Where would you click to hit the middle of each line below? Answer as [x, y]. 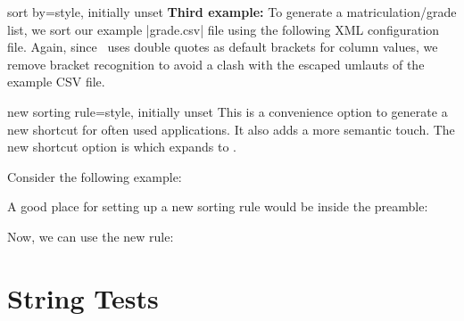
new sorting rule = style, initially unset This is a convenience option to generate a [228, 111]
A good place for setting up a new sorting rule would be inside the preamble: [218, 206]
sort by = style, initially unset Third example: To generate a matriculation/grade [232, 12]
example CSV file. [56, 82]
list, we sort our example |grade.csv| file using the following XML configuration [224, 29]
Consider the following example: [95, 176]
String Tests [83, 297]
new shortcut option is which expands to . [122, 147]
